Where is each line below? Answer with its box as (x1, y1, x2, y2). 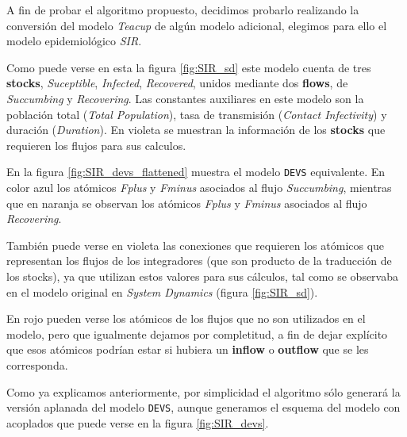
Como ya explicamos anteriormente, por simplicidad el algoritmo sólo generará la (6, 383, 401, 400)
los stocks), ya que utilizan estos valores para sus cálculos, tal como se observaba (6, 267, 398, 284)
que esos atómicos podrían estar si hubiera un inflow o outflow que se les (6, 341, 369, 358)
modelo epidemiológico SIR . (6, 33, 142, 49)
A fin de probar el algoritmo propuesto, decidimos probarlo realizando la (6, 2, 359, 17)
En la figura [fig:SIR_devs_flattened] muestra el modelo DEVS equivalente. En (6, 163, 386, 180)
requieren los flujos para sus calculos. (6, 136, 186, 153)
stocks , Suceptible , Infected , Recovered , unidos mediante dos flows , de (6, 75, 348, 91)
